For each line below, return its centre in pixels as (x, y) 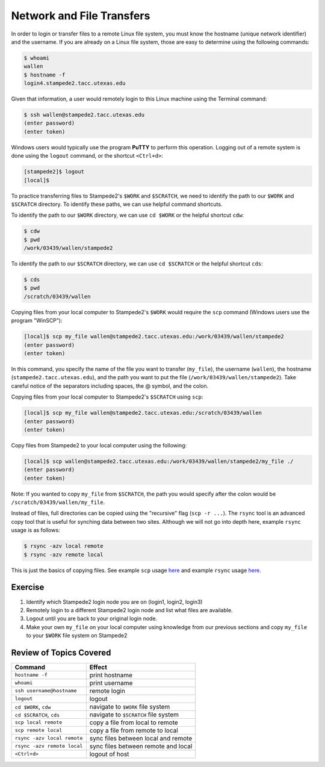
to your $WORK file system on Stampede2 (77, 636)
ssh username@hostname (46, 691)
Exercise (28, 587)
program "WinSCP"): (37, 321)
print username (111, 683)
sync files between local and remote (141, 738)
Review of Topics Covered (61, 652)
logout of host (109, 754)
